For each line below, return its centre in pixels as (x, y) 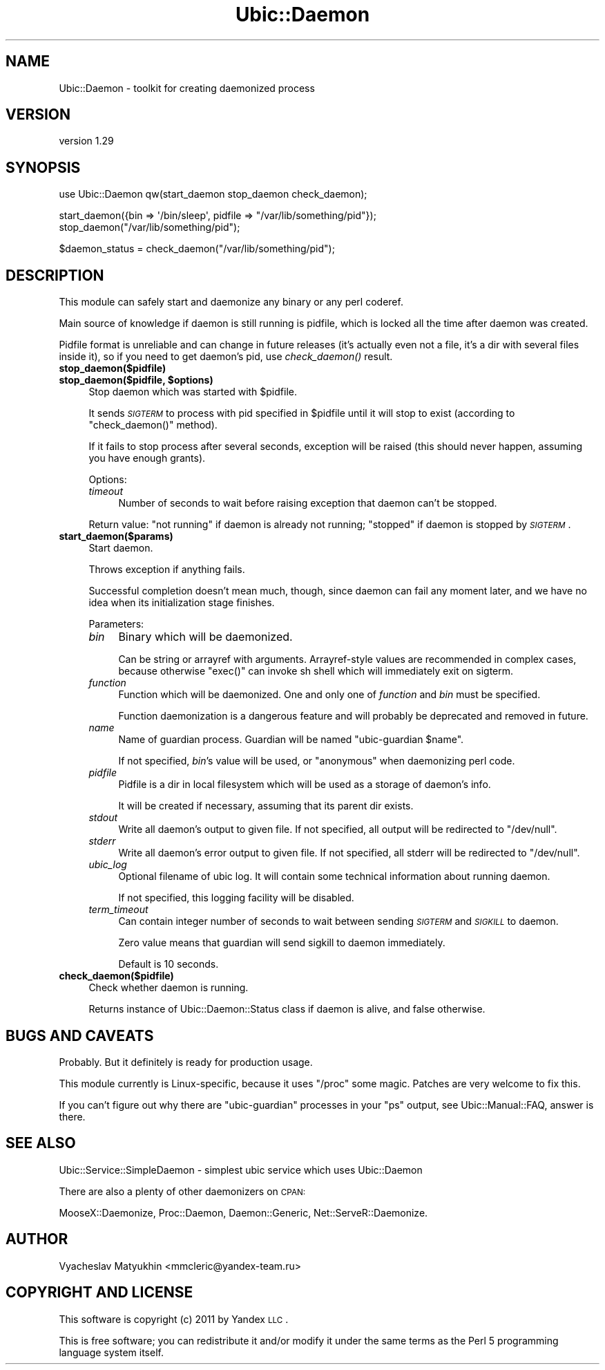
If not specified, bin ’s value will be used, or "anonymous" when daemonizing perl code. (317, 761)
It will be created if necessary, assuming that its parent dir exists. (266, 806)
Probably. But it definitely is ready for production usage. (186, 1062)
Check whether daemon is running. (169, 988)
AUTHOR (37, 1239)
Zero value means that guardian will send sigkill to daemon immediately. (282, 943)
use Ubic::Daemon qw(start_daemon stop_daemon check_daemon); (213, 194)
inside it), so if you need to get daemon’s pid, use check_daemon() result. (226, 357)
